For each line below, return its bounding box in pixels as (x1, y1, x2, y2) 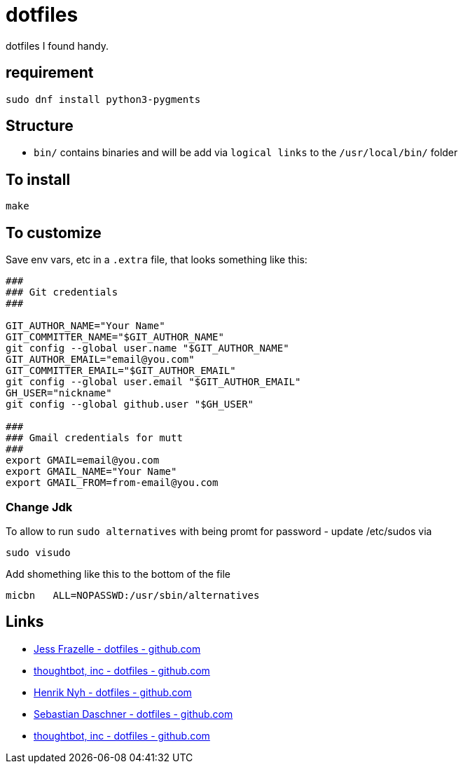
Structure (6, 117, 74, 135)
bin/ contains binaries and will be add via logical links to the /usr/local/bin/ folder (34, 146, 458, 159)
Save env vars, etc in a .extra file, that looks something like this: (6, 254, 307, 266)
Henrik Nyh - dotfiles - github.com (34, 686, 192, 698)
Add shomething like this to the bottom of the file (6, 567, 231, 580)
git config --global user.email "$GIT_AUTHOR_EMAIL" (6, 376, 301, 388)
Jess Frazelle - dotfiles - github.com (34, 642, 201, 655)
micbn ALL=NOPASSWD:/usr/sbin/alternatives (6, 589, 260, 601)
